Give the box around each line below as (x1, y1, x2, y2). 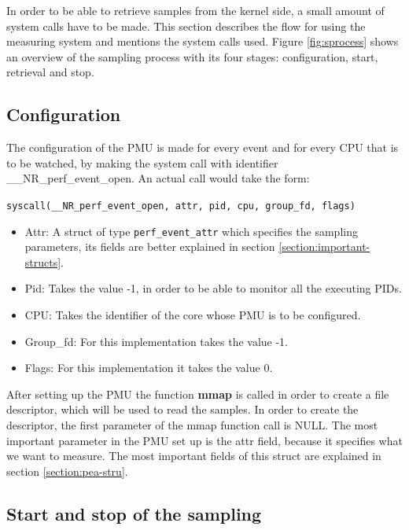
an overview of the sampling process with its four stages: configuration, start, (6, 48, 378, 64)
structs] (24, 253, 61, 270)
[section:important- (278, 238, 370, 255)
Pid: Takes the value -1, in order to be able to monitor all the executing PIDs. (24, 280, 402, 296)
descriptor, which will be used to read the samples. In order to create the (6, 401, 359, 418)
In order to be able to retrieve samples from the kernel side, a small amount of (6, 2, 385, 18)
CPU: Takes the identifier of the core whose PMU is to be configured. (24, 307, 361, 323)
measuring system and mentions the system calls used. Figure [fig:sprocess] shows (6, 33, 399, 50)
